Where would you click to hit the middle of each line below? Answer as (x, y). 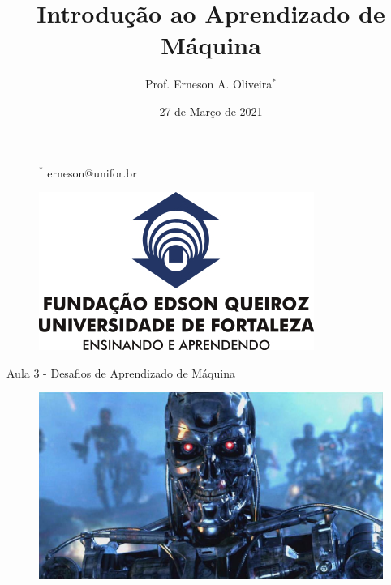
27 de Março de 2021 (211, 111)
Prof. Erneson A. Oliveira (209, 84)
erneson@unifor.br (92, 172)
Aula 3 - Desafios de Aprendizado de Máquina (121, 372)
